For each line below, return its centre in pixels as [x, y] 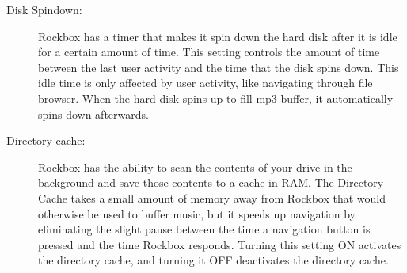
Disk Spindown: [44, 9]
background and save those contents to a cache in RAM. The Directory [211, 182]
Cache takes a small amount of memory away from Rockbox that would [212, 197]
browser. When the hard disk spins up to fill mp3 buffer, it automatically [216, 98]
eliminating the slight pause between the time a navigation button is [204, 229]
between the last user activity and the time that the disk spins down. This [219, 67]
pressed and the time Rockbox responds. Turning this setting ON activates [220, 244]
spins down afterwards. [93, 114]
